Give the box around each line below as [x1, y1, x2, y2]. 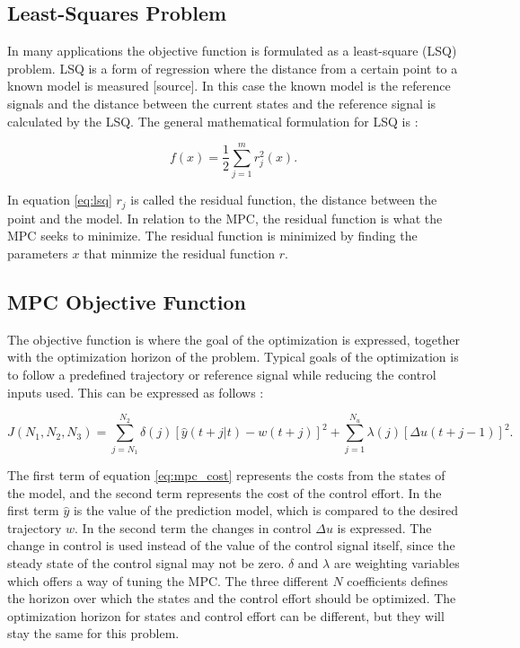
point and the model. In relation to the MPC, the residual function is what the [7, 208, 443, 227]
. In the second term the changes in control [75, 518, 312, 537]
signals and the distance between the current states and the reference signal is [7, 93, 436, 112]
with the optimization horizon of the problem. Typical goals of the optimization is [7, 347, 459, 366]
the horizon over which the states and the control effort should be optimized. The [7, 589, 456, 608]
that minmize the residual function [84, 243, 276, 262]
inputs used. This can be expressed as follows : [7, 382, 264, 401]
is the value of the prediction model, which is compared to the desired [73, 501, 459, 520]
